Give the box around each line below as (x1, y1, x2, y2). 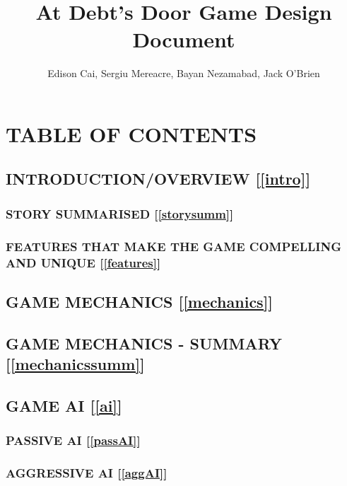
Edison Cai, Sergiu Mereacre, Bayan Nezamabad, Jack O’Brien (47, 66, 320, 81)
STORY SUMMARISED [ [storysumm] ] (6, 204, 234, 222)
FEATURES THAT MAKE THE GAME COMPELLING (6, 237, 341, 255)
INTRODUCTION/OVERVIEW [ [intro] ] (6, 168, 311, 190)
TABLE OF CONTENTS (6, 119, 257, 148)
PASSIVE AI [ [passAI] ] (6, 432, 141, 449)
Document (132, 25, 235, 54)
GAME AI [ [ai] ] (6, 394, 122, 416)
